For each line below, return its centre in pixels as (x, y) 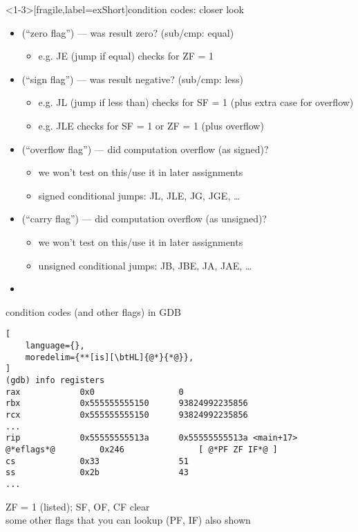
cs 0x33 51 (97, 461)
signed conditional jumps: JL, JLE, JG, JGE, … (139, 195)
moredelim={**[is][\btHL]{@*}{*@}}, (110, 357)
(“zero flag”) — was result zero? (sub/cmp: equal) (128, 32)
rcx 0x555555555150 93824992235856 (127, 415)
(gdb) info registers (55, 380)
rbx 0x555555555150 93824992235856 (127, 404)
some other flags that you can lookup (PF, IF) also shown (128, 520)
